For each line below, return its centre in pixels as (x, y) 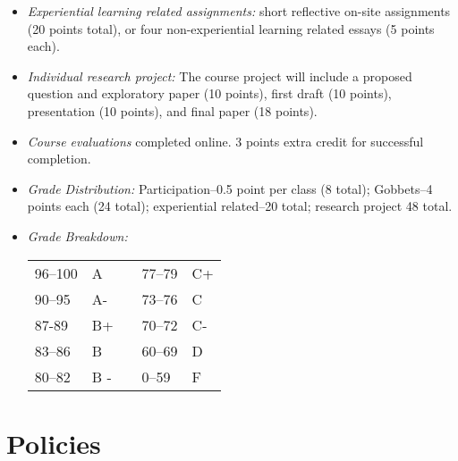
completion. (59, 159)
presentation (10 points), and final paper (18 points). (172, 110)
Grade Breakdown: (77, 235)
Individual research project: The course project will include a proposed (220, 75)
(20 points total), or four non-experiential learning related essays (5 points (231, 28)
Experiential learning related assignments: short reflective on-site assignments (239, 11)
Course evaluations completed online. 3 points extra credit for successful (225, 141)
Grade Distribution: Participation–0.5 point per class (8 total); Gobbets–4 (230, 188)
